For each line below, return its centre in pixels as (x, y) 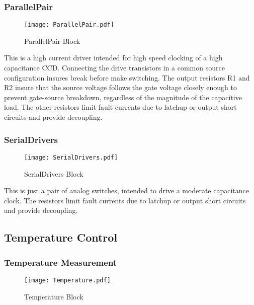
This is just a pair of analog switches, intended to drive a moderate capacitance (126, 190)
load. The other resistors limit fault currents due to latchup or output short (120, 107)
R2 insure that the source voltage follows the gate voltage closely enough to (120, 87)
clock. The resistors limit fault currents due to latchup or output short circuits (125, 200)
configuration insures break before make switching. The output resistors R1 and (127, 77)
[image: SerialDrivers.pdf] (71, 157)
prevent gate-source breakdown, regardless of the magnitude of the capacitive (123, 97)
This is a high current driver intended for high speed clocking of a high (113, 58)
